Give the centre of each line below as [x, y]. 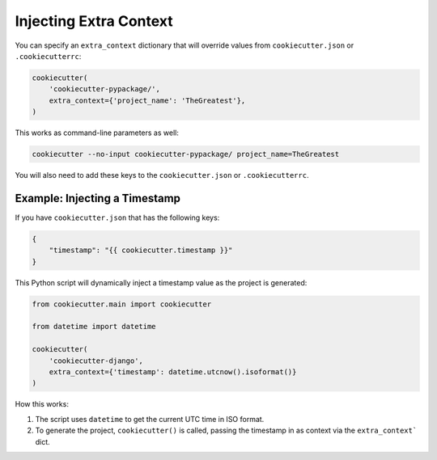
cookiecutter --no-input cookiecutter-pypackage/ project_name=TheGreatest [186, 154]
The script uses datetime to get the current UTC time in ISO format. [150, 419]
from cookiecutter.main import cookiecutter [122, 304]
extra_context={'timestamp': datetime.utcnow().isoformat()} [173, 372]
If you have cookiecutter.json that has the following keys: [117, 217]
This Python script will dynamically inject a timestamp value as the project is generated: [161, 282]
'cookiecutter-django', [96, 361]
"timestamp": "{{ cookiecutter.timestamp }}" [141, 250]
